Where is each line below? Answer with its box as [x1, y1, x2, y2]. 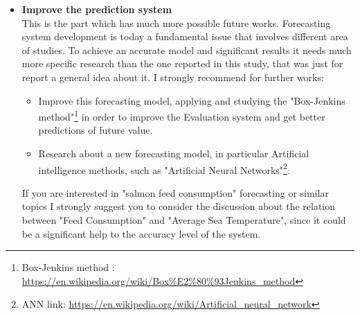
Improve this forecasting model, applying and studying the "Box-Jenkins [38, 93, 345, 107]
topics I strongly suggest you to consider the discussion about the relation [21, 199, 336, 213]
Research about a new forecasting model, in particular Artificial [38, 146, 309, 160]
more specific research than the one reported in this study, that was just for [21, 56, 343, 71]
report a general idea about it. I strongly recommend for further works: [21, 69, 324, 84]
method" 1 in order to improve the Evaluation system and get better [38, 107, 325, 123]
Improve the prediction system [21, 2, 172, 16]
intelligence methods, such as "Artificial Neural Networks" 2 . [38, 160, 290, 177]
